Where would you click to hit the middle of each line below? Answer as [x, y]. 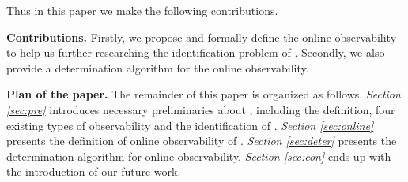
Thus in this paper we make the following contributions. [142, 10]
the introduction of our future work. [94, 171]
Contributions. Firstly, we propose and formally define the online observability [202, 37]
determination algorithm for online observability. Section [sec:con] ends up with [199, 156]
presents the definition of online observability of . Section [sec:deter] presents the [202, 141]
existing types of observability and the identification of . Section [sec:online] [190, 125]
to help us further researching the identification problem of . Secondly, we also [196, 52]
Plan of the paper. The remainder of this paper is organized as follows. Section [204, 94]
